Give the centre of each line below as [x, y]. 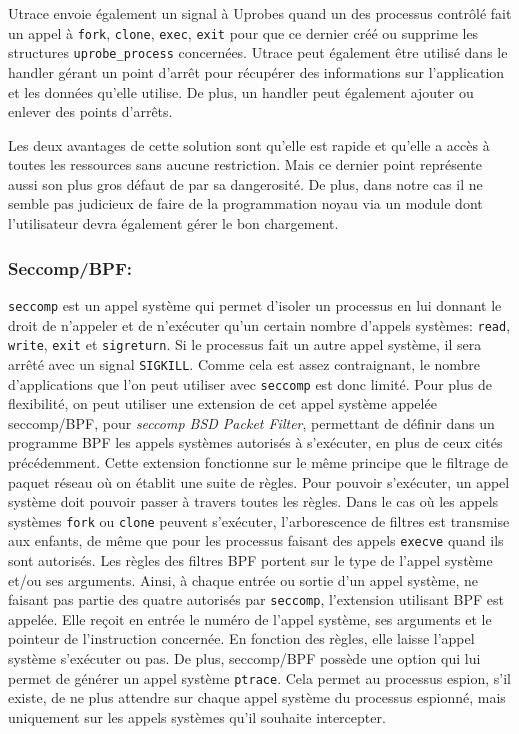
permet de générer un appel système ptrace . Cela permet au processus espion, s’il [259, 677]
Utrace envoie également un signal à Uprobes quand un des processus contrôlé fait [260, 13]
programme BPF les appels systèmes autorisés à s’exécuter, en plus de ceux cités [255, 442]
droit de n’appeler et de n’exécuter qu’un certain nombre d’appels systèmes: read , [259, 324]
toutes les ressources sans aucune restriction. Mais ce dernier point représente [245, 164]
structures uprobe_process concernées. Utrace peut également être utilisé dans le [258, 52]
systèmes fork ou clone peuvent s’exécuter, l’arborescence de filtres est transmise [259, 520]
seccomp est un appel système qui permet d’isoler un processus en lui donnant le [255, 304]
